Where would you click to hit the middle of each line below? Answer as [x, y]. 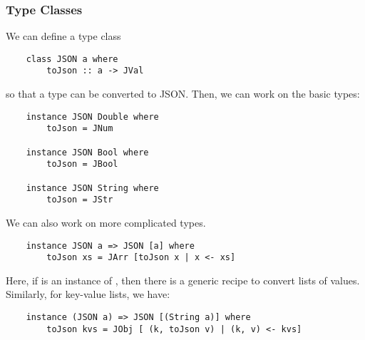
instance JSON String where [92, 188]
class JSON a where [72, 59]
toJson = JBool [82, 164]
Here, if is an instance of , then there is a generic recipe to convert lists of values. [183, 280]
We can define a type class [63, 36]
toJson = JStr [80, 200]
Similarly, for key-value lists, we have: [88, 294]
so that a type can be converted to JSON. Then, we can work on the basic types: [183, 94]
